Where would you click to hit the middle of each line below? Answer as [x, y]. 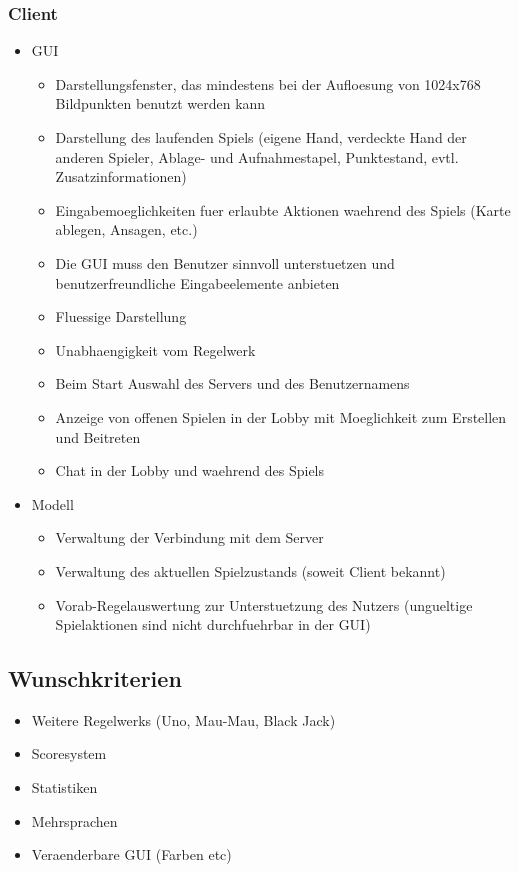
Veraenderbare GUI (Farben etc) [131, 854]
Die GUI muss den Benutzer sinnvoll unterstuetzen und [225, 262]
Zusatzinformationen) [121, 176]
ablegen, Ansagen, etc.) [126, 229]
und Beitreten [98, 436]
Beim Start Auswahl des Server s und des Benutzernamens [232, 383]
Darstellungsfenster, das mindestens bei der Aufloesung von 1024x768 [268, 83]
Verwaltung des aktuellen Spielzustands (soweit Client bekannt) [250, 570]
